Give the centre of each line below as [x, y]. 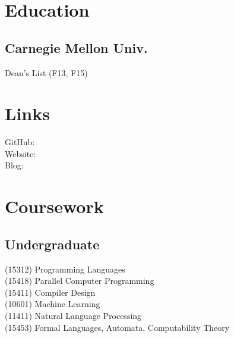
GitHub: [20, 142]
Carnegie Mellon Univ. [76, 47]
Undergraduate [52, 244]
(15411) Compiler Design [50, 292]
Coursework [54, 206]
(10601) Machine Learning [53, 304]
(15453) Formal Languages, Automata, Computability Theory [117, 327]
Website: [20, 153]
